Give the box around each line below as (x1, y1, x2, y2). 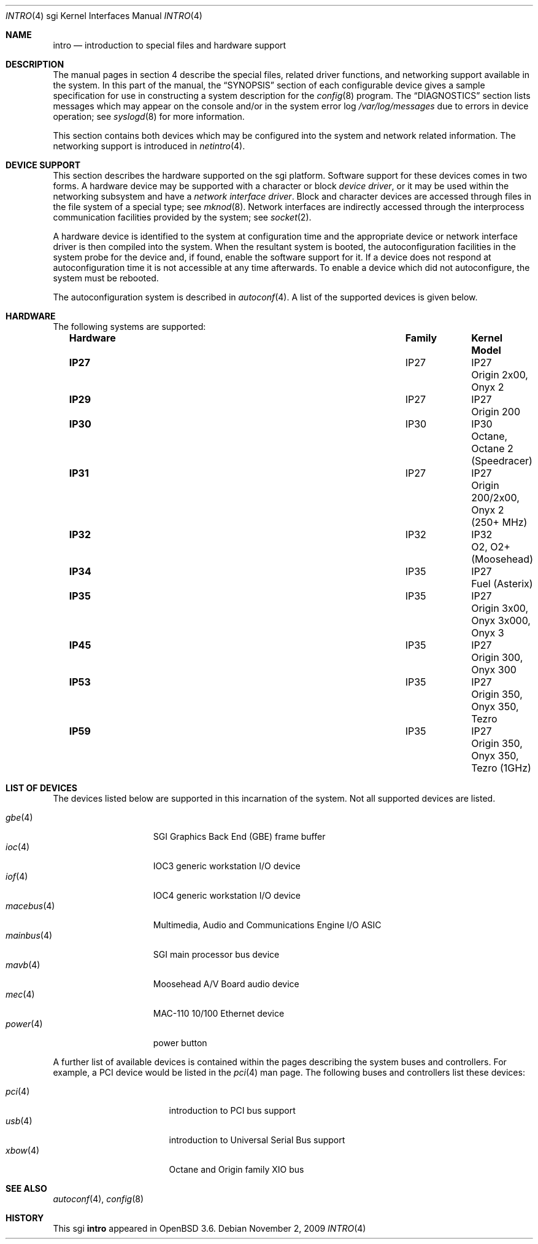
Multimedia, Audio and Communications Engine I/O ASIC (153, 920, 382, 930)
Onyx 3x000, (471, 614, 531, 627)
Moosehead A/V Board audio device (153, 979, 299, 989)
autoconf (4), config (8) (53, 1194, 144, 1204)
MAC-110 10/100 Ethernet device (153, 1008, 285, 1019)
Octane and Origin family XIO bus (169, 1164, 304, 1175)
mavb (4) (6, 960, 40, 970)
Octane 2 (471, 442, 513, 455)
